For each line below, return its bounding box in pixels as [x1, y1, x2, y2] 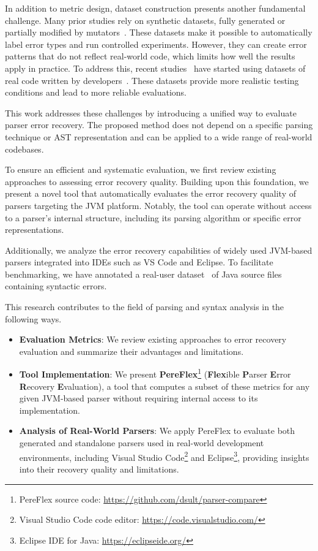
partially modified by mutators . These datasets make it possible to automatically [5, 26, 312, 39]
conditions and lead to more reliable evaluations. [5, 86, 187, 99]
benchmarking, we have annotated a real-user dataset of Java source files [5, 267, 282, 280]
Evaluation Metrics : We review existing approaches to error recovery [19, 333, 287, 346]
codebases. [5, 142, 44, 155]
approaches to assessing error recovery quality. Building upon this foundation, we [5, 175, 309, 188]
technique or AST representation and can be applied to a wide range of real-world [5, 130, 312, 143]
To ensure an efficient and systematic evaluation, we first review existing [5, 163, 276, 176]
